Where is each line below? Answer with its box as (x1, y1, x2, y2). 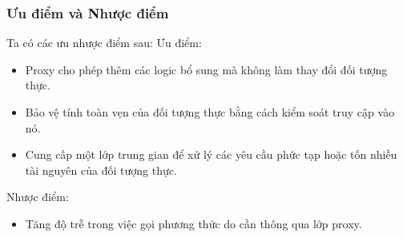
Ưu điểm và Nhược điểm (6, 2, 169, 22)
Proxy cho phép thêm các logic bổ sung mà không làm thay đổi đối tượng (25, 61, 388, 77)
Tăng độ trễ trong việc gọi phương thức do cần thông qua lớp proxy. (25, 215, 362, 231)
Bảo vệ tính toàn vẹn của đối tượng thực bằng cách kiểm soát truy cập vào (25, 104, 395, 120)
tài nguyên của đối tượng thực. (25, 161, 177, 178)
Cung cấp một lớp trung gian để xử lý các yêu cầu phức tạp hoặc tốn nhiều (25, 146, 397, 163)
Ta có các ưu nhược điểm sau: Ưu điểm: (6, 34, 202, 51)
